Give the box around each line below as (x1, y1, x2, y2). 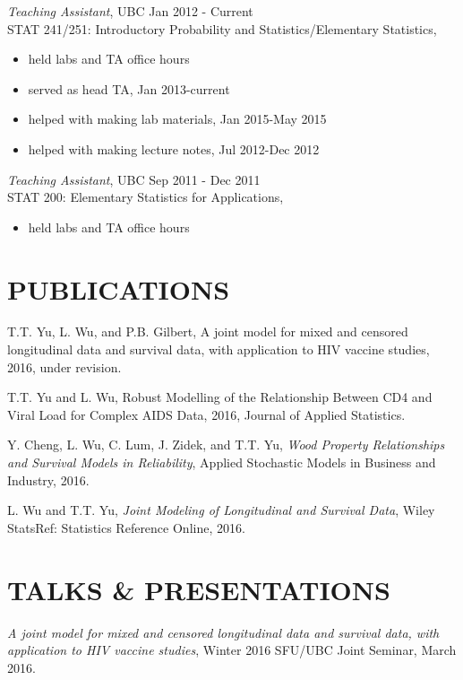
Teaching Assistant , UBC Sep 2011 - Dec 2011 (7, 170, 261, 188)
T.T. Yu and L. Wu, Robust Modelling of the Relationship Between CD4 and (7, 388, 433, 406)
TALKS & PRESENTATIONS (7, 571, 390, 607)
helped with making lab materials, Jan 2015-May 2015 (28, 109, 327, 128)
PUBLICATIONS (7, 270, 230, 307)
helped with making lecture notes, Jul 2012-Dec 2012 (28, 139, 320, 158)
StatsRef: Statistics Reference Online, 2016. (7, 518, 245, 536)
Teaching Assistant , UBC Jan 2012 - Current (7, 2, 253, 20)
